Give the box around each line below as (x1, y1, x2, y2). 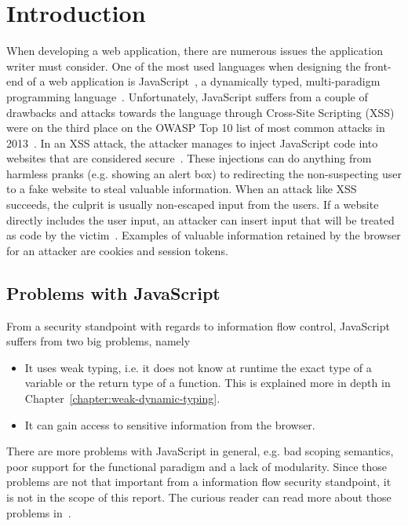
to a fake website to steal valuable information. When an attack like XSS (6, 181, 357, 197)
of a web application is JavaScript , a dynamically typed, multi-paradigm (27, 73, 381, 89)
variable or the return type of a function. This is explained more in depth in (24, 374, 391, 391)
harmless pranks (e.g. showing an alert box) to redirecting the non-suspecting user (6, 165, 402, 181)
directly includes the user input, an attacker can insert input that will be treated (6, 211, 395, 228)
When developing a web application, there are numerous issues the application (6, 42, 383, 59)
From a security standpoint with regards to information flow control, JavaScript (6, 317, 390, 334)
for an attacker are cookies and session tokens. (6, 242, 228, 258)
